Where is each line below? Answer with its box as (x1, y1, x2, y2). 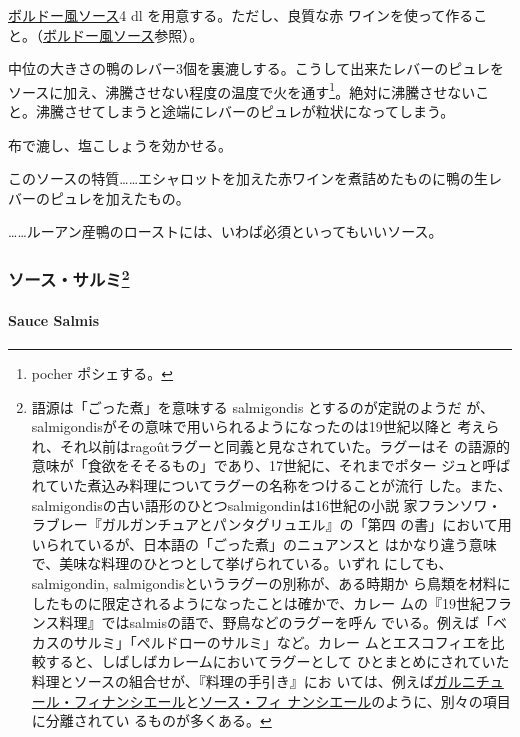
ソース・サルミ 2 (8, 264, 130, 292)
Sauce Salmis (8, 309, 100, 330)
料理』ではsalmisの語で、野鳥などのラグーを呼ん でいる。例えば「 (59, 612, 494, 633)
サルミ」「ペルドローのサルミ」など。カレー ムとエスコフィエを (73, 631, 491, 652)
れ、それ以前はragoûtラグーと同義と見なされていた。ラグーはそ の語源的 (31, 435, 510, 456)
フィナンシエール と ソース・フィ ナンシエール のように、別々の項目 (73, 690, 511, 711)
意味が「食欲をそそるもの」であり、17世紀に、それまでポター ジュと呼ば (31, 455, 511, 476)
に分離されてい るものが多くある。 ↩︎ (31, 710, 272, 731)
